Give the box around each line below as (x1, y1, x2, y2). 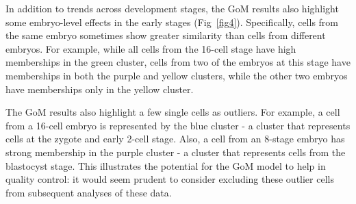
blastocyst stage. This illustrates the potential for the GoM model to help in (5, 158, 326, 173)
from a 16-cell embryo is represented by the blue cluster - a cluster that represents (5, 118, 351, 132)
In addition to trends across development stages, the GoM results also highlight (5, 1, 339, 15)
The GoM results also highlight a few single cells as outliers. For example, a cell (5, 105, 340, 119)
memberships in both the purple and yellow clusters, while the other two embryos (5, 68, 348, 82)
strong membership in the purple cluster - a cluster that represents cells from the (5, 144, 346, 159)
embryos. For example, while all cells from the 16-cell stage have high (5, 41, 296, 55)
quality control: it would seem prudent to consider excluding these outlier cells (5, 172, 334, 186)
